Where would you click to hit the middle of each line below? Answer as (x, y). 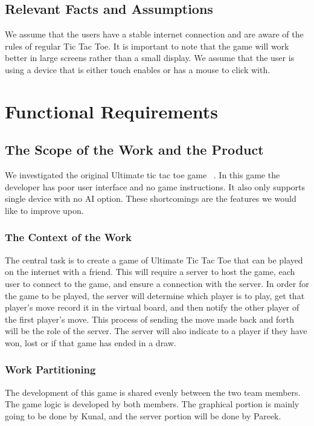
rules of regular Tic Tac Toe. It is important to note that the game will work (147, 46)
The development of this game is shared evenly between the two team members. (153, 392)
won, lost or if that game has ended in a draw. (91, 342)
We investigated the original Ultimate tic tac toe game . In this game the (143, 175)
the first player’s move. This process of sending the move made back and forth (149, 319)
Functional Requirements (111, 111)
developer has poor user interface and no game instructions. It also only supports (155, 186)
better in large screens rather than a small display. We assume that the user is (150, 58)
